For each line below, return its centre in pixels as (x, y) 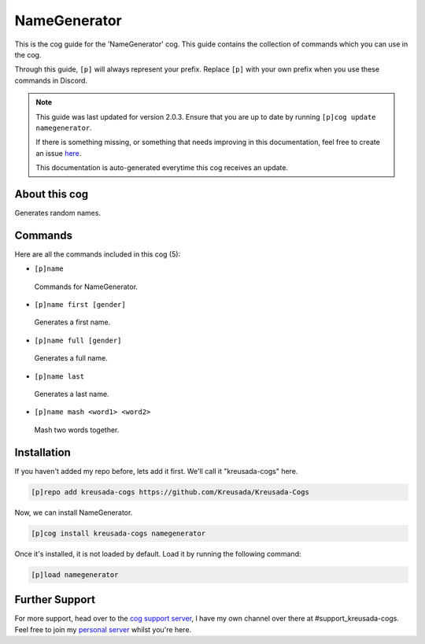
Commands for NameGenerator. (86, 287)
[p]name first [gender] (80, 305)
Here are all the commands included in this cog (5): (98, 254)
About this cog (52, 194)
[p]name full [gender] (78, 340)
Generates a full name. (71, 358)
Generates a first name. (72, 322)
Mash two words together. (77, 430)
